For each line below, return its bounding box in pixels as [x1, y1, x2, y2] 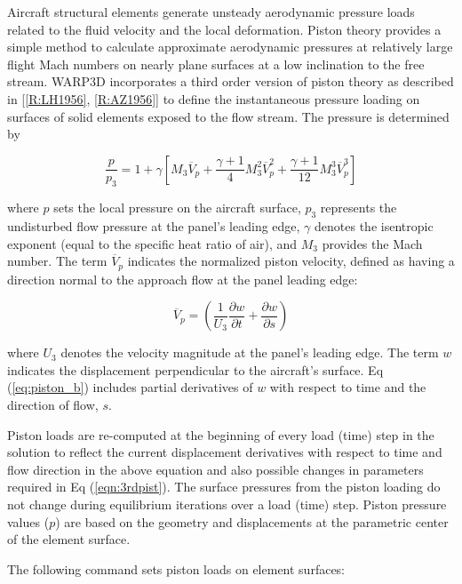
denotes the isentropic [315, 216, 434, 235]
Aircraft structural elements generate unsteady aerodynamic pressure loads [7, 3, 415, 20]
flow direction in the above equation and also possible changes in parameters [7, 460, 424, 478]
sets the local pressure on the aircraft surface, [53, 198, 301, 217]
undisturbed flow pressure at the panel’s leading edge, [7, 216, 300, 235]
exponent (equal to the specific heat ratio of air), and [7, 234, 298, 252]
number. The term [7, 252, 108, 270]
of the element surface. [7, 530, 131, 548]
